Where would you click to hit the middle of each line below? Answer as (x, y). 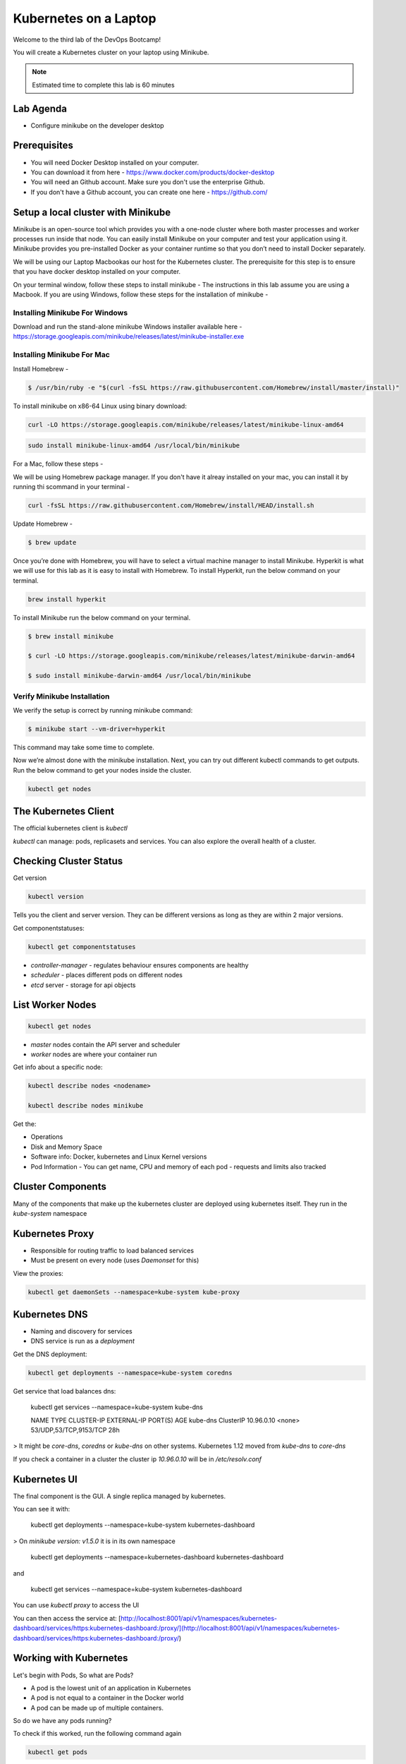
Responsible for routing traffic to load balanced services (112, 1250)
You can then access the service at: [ (67, 1618)
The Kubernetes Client (64, 811)
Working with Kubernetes (70, 1658)
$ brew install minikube (71, 636)
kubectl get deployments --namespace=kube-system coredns (130, 1373)
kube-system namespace (50, 1213)
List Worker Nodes (55, 1005)
